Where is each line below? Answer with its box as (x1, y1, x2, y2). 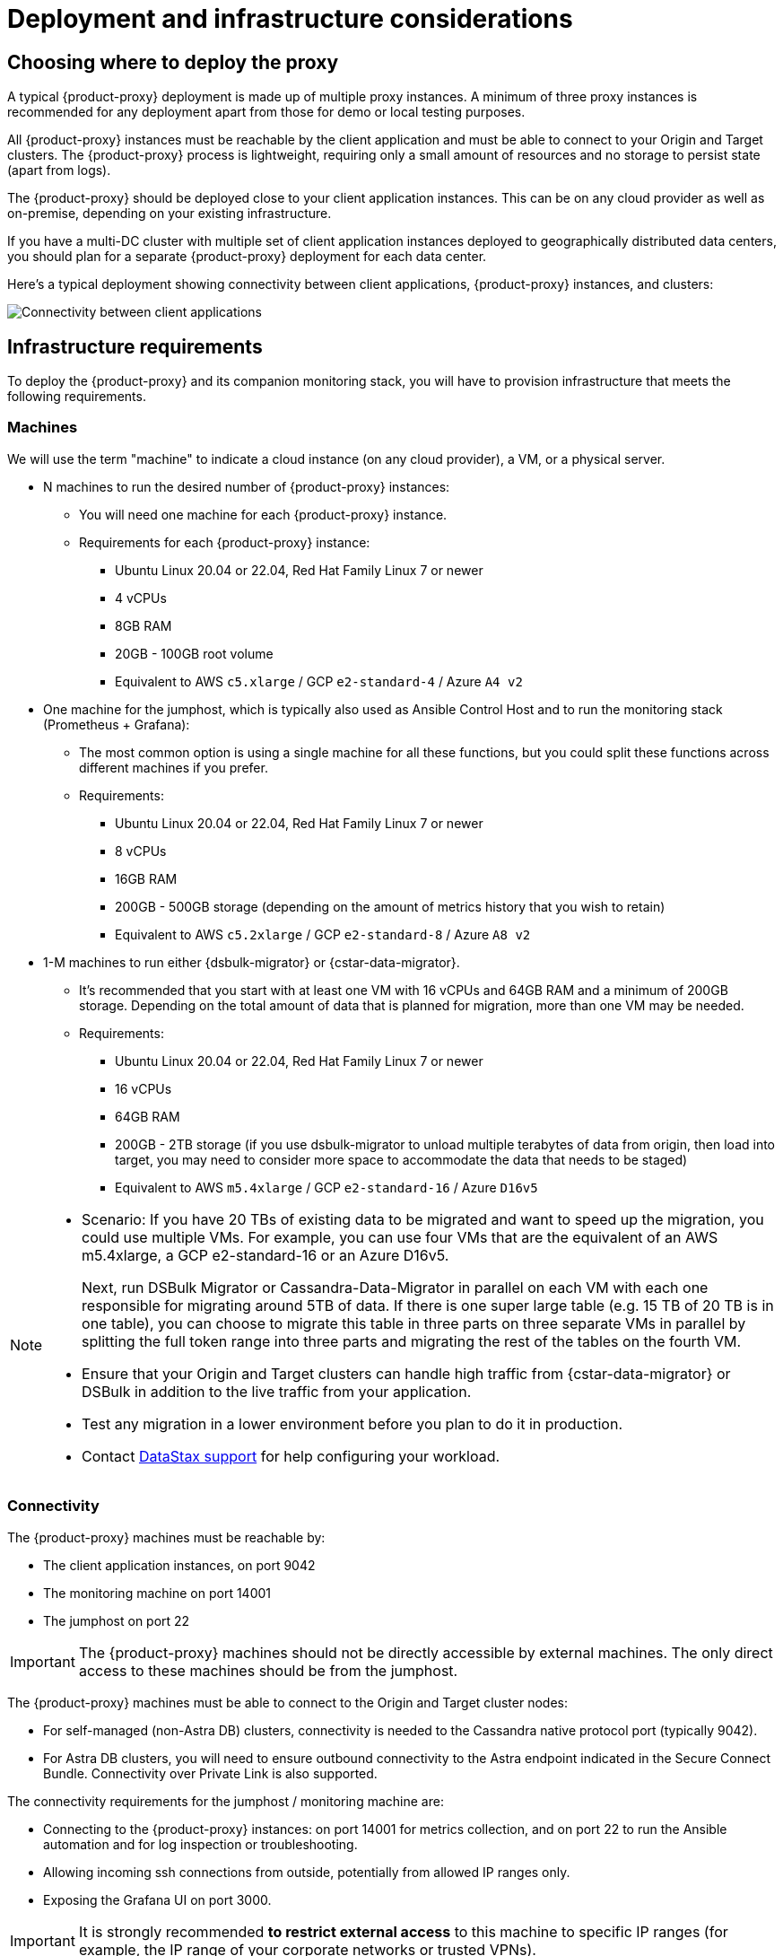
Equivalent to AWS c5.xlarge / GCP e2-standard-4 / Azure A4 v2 (115, 673, 523, 689)
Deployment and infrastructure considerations (7, 4, 573, 34)
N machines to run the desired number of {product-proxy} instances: (43, 478, 450, 494)
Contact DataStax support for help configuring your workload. (82, 1446, 500, 1465)
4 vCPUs (115, 589, 167, 606)
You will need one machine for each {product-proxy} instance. (79, 506, 448, 522)
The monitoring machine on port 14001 (43, 1585, 272, 1601)
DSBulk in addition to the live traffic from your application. (82, 1382, 472, 1401)
